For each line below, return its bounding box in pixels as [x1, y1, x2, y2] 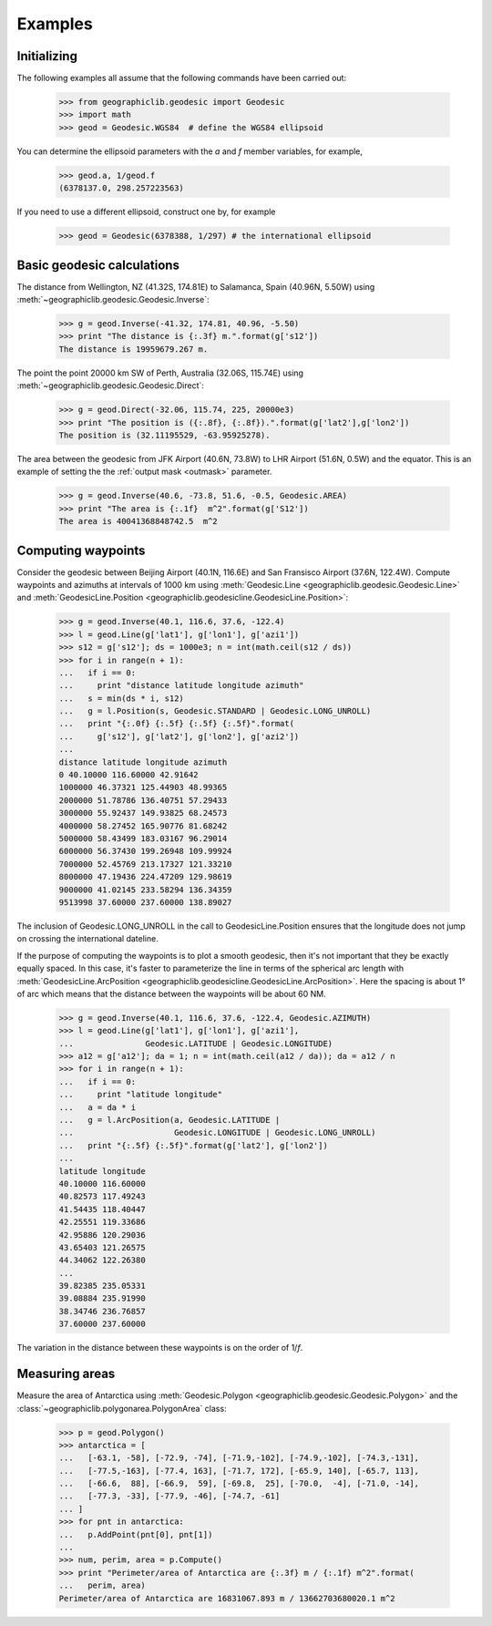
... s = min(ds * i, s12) [58, 693, 184, 704]
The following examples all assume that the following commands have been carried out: [16, 73, 346, 84]
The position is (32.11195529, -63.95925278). [58, 429, 271, 440]
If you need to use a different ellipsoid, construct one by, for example [16, 206, 276, 218]
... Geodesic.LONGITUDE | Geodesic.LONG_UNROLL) [58, 1127, 376, 1138]
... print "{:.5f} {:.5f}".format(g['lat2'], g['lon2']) [58, 1140, 328, 1150]
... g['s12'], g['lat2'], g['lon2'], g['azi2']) [58, 731, 300, 742]
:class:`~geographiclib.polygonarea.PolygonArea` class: [16, 1403, 227, 1414]
